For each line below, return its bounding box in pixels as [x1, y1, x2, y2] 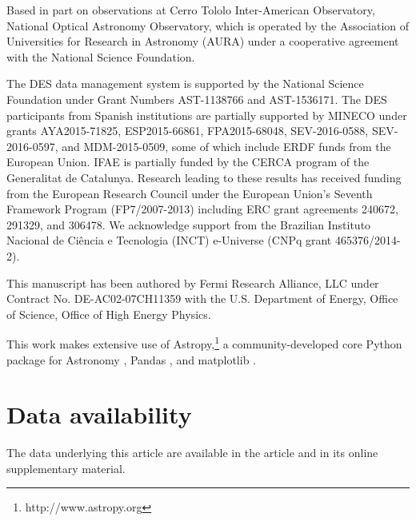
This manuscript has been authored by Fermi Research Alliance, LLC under [6, 274, 379, 291]
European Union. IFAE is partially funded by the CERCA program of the [6, 153, 370, 170]
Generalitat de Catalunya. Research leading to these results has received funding [6, 169, 402, 185]
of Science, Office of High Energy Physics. [6, 305, 211, 322]
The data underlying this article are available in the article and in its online [6, 444, 378, 461]
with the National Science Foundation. [6, 48, 195, 65]
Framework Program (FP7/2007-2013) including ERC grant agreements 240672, [6, 201, 398, 217]
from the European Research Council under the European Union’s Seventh [6, 185, 373, 201]
